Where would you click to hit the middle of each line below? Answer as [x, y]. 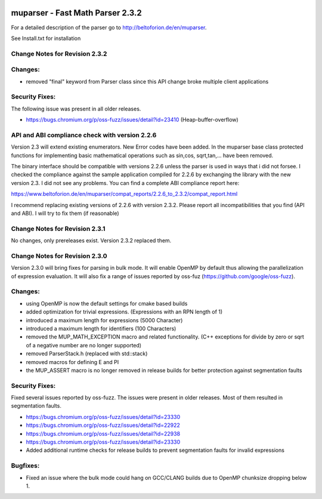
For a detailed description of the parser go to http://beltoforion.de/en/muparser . [109, 27]
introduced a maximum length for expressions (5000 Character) [104, 320]
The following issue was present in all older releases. [76, 109]
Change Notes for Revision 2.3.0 [59, 255]
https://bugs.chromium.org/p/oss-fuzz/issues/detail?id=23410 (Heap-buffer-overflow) [132, 120]
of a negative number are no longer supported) [84, 345]
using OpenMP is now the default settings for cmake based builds [107, 303]
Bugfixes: [25, 466]
